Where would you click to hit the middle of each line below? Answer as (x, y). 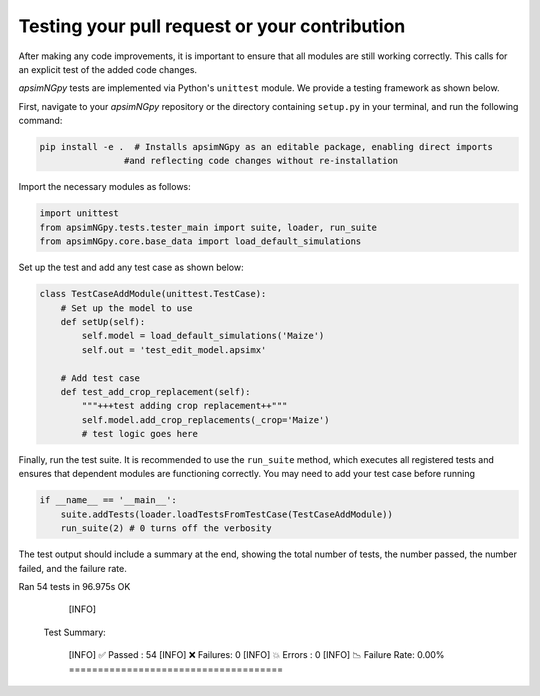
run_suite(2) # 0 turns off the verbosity (166, 528)
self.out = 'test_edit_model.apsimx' (174, 349)
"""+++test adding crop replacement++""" (184, 406)
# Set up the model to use (127, 308)
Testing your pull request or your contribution (212, 26)
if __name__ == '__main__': (108, 500)
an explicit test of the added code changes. (108, 69)
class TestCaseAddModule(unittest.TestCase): (153, 294)
